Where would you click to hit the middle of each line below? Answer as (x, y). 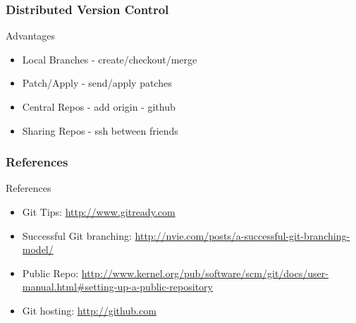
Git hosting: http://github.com (89, 310)
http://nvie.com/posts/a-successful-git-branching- (243, 235)
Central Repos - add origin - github (99, 106)
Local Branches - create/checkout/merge (110, 59)
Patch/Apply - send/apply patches (97, 83)
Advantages (31, 36)
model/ (38, 249)
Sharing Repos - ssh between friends (100, 130)
